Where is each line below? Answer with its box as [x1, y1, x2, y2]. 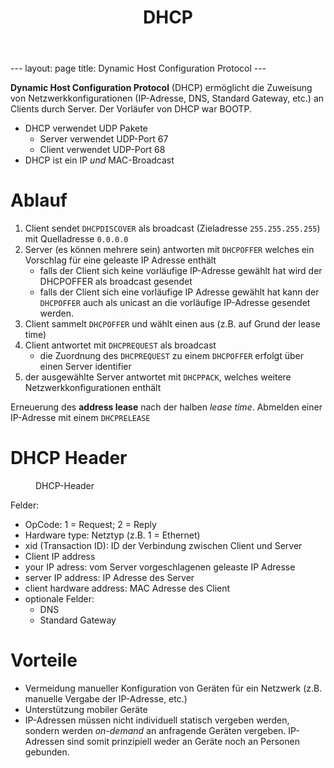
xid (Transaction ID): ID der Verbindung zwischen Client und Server [24, 540, 303, 552]
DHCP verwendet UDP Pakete [24, 122, 148, 135]
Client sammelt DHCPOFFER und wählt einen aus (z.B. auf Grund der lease [24, 318, 321, 330]
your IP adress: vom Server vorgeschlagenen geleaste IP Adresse [24, 561, 296, 573]
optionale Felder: [24, 593, 95, 605]
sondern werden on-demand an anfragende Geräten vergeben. [24, 725, 287, 736]
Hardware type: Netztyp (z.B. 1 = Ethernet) [24, 529, 201, 541]
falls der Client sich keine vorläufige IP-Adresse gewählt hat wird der [39, 265, 323, 277]
